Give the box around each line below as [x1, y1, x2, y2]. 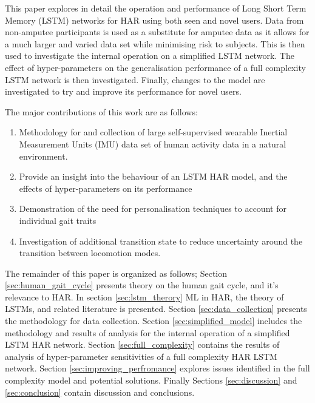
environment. [19, 149, 68, 162]
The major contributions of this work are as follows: [5, 105, 198, 118]
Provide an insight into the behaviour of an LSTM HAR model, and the [19, 170, 288, 183]
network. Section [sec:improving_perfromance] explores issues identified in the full [5, 362, 310, 374]
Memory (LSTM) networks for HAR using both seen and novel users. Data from [5, 13, 304, 26]
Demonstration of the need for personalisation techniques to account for [19, 202, 286, 215]
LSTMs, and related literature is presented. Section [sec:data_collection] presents [5, 302, 307, 315]
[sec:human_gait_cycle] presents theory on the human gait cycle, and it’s [5, 279, 279, 291]
